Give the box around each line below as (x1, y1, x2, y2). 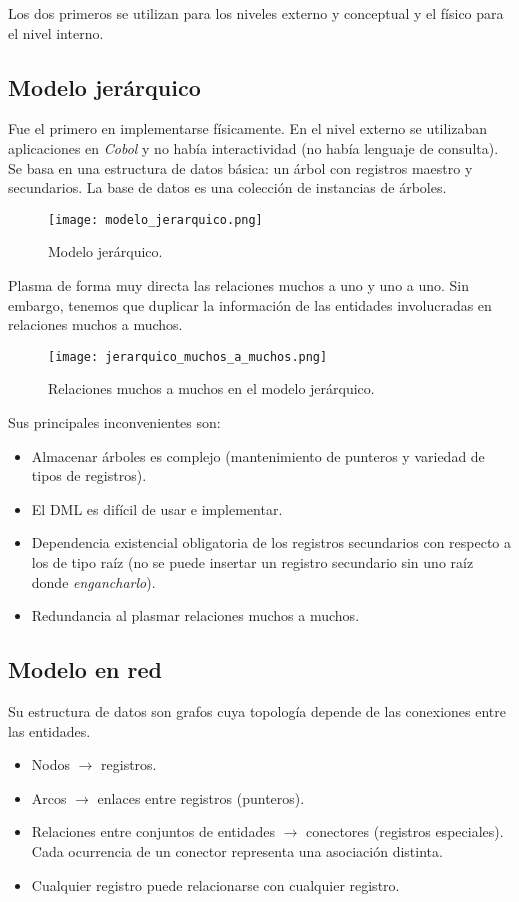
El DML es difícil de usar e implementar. (31, 498, 283, 519)
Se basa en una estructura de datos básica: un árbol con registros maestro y (8, 157, 473, 178)
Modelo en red (8, 654, 162, 685)
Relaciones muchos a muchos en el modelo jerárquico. (48, 378, 375, 399)
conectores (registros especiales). (305, 821, 504, 842)
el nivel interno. (8, 22, 104, 43)
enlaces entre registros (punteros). (97, 787, 305, 808)
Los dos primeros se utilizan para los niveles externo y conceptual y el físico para (8, 3, 504, 23)
